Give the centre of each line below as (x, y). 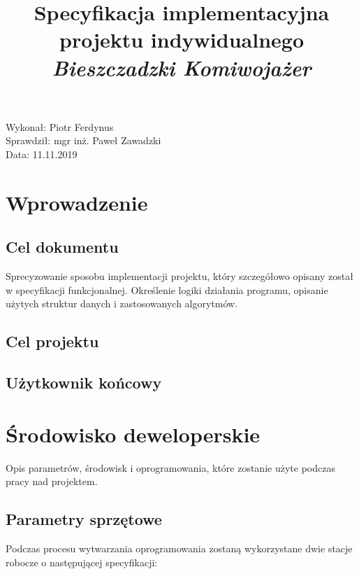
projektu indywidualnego (181, 40)
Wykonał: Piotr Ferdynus (60, 126)
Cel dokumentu (62, 247)
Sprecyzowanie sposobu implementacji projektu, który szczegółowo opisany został (179, 276)
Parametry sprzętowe (84, 519)
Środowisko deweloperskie (133, 434)
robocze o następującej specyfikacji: (82, 562)
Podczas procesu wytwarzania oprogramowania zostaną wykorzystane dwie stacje (179, 548)
